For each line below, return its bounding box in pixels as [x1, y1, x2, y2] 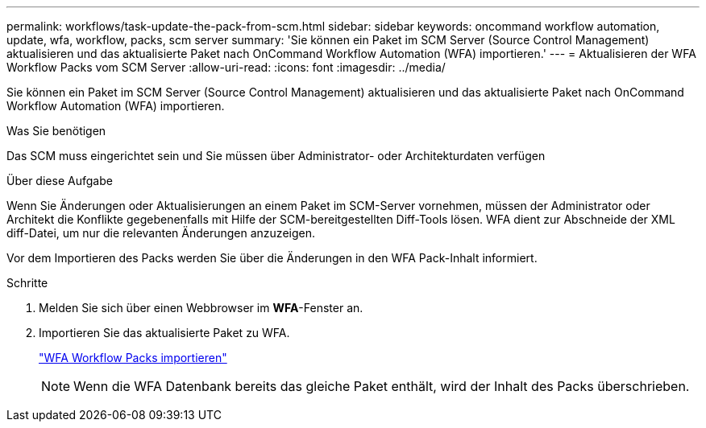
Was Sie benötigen [6, 124, 106, 138]
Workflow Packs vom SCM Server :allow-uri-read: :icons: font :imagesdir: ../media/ [6, 60, 446, 74]
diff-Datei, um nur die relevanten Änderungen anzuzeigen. [6, 226, 315, 240]
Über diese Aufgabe [6, 174, 113, 187]
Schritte [6, 276, 48, 290]
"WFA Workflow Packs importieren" [39, 351, 227, 364]
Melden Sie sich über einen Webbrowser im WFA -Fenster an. [39, 301, 363, 315]
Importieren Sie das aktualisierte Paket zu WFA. [39, 326, 290, 340]
